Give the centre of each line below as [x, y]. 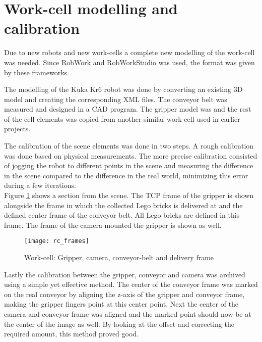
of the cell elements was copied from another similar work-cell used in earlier [122, 118]
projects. [17, 129]
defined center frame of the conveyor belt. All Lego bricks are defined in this [122, 215]
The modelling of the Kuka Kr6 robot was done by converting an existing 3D [123, 89]
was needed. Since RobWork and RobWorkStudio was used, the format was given [129, 62]
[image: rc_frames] [57, 241]
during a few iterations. [40, 185]
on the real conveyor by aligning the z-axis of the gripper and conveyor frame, [124, 294]
